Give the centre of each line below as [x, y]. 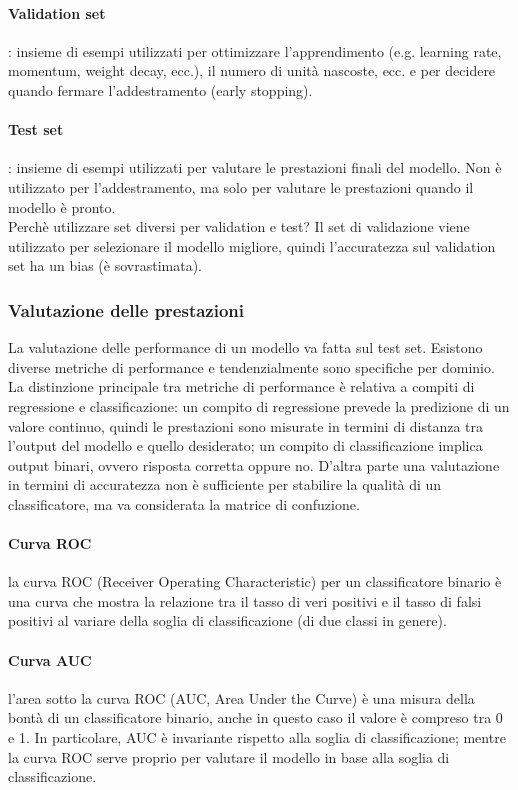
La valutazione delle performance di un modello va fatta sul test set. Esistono [245, 347]
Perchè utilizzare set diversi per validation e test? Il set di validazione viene [239, 226]
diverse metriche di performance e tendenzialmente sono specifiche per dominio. [251, 366]
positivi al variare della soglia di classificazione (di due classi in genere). [227, 620]
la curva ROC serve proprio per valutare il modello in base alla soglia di [229, 756]
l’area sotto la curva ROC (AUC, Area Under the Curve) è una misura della [241, 697]
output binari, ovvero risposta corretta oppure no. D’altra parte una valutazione [254, 464]
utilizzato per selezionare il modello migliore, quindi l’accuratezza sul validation [252, 245]
